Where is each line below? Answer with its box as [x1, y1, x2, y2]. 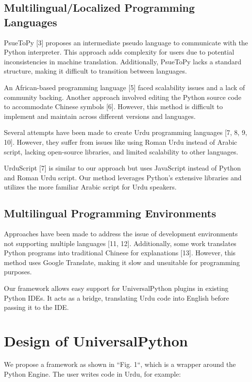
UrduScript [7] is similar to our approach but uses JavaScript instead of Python [4, 163, 241, 173]
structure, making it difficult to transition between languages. [4, 66, 187, 76]
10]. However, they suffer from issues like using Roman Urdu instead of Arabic [4, 136, 237, 147]
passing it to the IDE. [4, 302, 69, 312]
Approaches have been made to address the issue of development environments [4, 229, 238, 239]
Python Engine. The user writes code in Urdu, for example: [4, 368, 181, 379]
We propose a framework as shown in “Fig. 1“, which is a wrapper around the [4, 359, 236, 369]
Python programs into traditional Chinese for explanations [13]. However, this [4, 248, 236, 258]
